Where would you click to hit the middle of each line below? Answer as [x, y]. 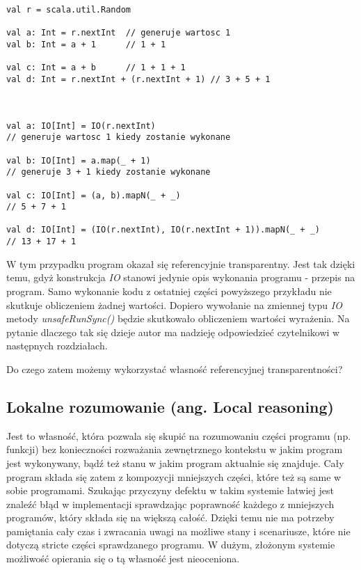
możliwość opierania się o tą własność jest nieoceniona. [123, 559]
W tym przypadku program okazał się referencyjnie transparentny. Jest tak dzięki [181, 263]
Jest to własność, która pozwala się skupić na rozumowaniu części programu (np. [179, 435]
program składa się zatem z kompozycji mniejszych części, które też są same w [174, 476]
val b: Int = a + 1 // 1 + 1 [86, 44]
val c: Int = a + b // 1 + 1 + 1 [96, 68]
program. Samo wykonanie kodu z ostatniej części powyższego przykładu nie [169, 291]
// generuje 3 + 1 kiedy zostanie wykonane [109, 172]
